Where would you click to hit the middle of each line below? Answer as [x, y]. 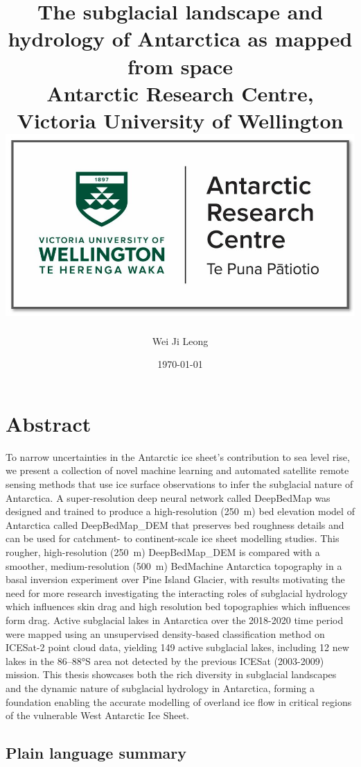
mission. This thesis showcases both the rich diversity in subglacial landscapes [171, 674]
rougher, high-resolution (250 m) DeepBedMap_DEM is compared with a [163, 552]
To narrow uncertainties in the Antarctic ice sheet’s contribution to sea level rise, [178, 456]
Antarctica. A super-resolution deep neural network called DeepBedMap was [168, 497]
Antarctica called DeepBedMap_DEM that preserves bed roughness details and [175, 524]
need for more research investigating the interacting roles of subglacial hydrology [177, 592]
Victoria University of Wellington [180, 120]
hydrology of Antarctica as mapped [180, 39]
